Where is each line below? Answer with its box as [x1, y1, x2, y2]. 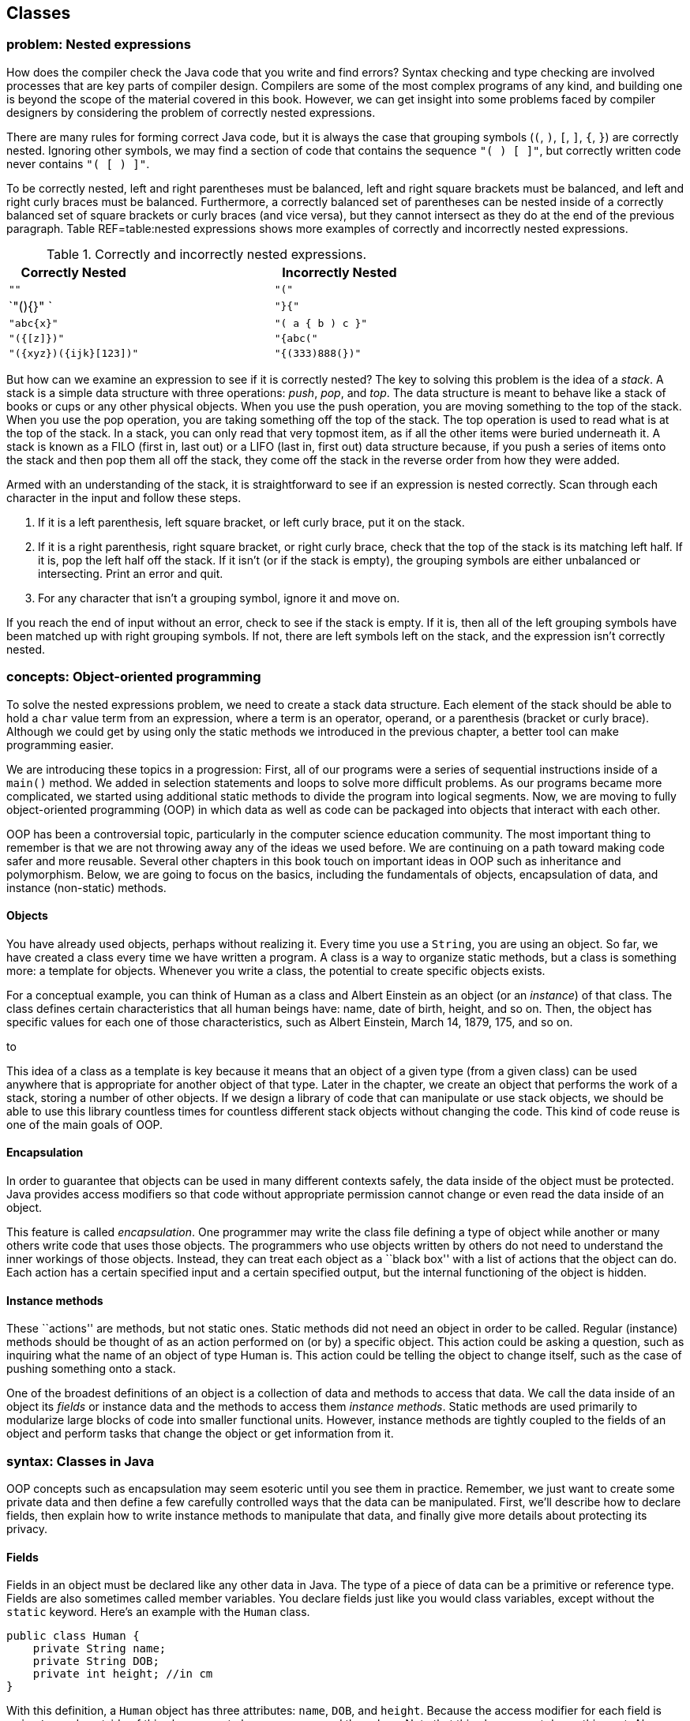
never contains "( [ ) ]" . [6, 156, 150, 171]
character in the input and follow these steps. [6, 490, 242, 504]
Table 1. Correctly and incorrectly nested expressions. [47, 246, 367, 262]
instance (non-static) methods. [6, 880, 167, 894]
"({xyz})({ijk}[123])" [9, 347, 139, 359]
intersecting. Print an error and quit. [38, 566, 223, 580]
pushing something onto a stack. [6, 1362, 176, 1376]
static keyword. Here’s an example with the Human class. [6, 1605, 310, 1619]
